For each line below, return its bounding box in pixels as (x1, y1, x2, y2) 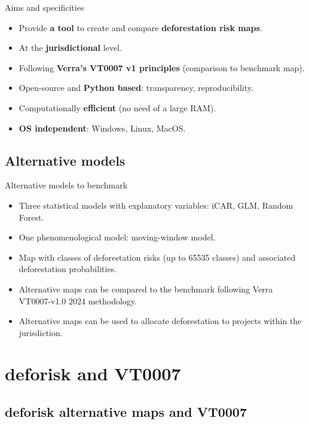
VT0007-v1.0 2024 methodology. (19, 294, 137, 307)
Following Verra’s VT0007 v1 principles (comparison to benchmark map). (19, 61, 305, 74)
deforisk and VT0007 (5, 361, 181, 386)
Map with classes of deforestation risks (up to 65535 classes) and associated (19, 251, 296, 263)
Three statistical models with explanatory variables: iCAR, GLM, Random (19, 199, 293, 211)
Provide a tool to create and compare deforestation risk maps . (19, 21, 262, 33)
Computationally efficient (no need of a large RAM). (19, 101, 216, 114)
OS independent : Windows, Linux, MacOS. (19, 121, 186, 134)
